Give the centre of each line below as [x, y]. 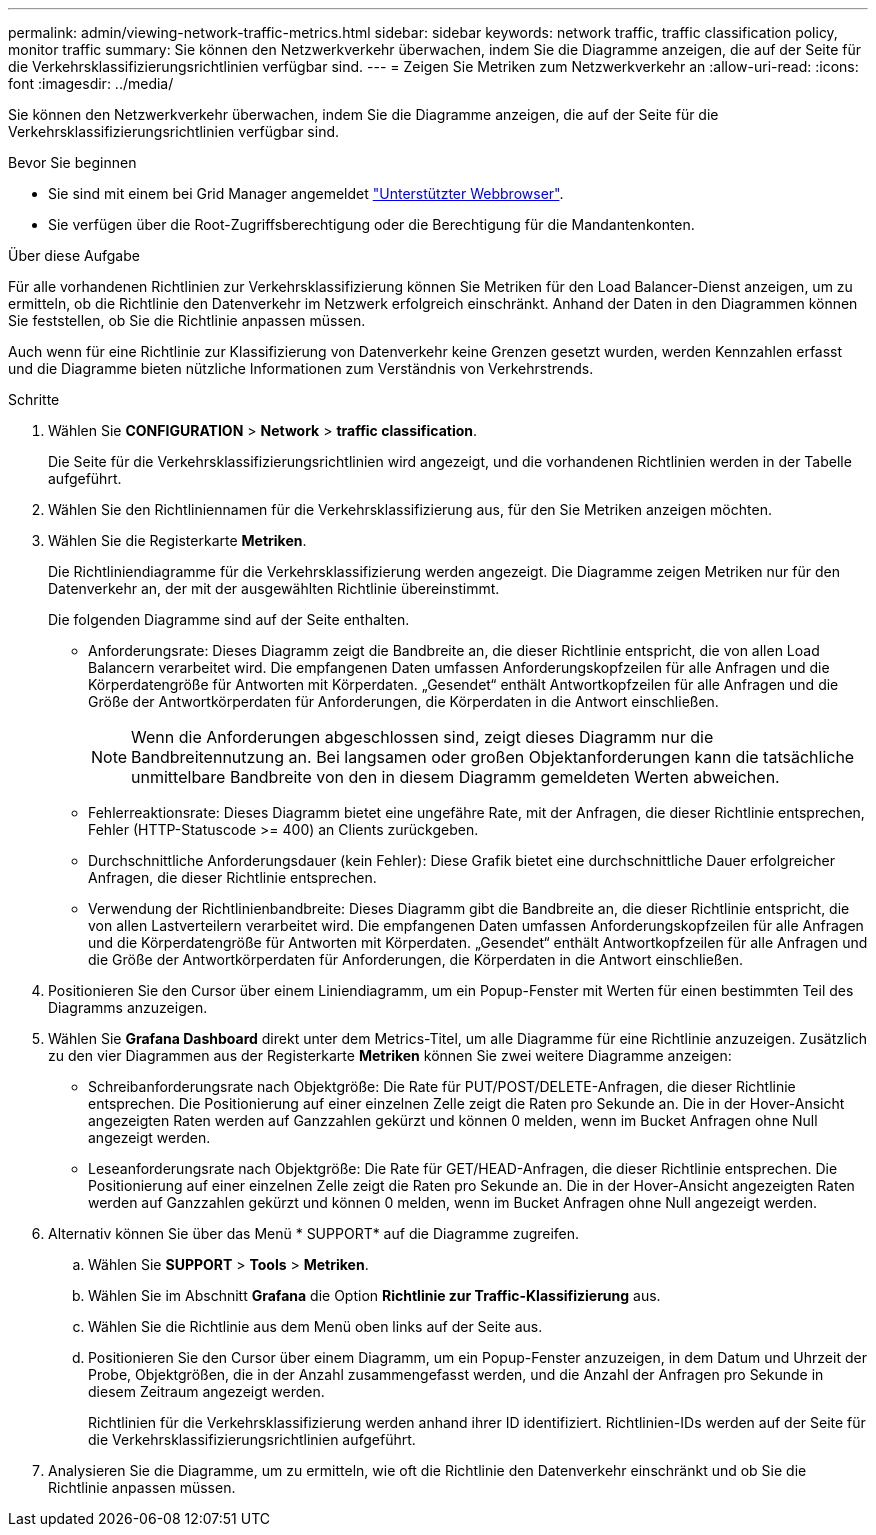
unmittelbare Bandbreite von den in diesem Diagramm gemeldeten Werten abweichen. [455, 777]
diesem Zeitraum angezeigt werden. [206, 1391]
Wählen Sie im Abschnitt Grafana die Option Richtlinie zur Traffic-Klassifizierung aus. [374, 1295]
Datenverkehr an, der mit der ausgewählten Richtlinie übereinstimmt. [274, 588]
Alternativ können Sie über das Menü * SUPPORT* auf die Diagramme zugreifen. [314, 1233]
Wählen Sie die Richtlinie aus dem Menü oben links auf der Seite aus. [315, 1326]
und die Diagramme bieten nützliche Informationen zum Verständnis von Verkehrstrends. [301, 368]
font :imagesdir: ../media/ [91, 83]
